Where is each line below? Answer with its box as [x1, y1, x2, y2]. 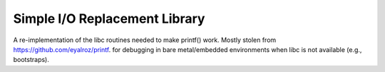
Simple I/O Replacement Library [13, 11, 205, 26]
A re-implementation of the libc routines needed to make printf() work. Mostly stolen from [13, 36, 277, 44]
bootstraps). [13, 56, 50, 64]
